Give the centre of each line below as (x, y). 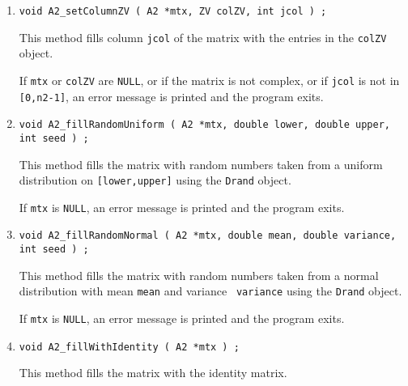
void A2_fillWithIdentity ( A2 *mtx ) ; (129, 347)
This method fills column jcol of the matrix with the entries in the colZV (203, 37)
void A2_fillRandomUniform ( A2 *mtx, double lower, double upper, (204, 125)
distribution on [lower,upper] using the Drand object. (155, 180)
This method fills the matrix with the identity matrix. (153, 373)
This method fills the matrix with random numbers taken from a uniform (201, 164)
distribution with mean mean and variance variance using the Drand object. (210, 291)
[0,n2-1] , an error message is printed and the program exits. (171, 96)
